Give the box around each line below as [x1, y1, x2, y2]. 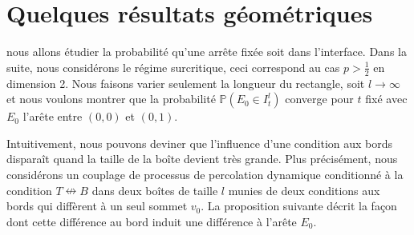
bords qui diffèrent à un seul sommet [6, 197, 188, 214]
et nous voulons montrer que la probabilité [6, 90, 216, 107]
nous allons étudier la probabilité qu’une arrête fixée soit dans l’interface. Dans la [6, 43, 407, 60]
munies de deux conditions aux [228, 181, 380, 198]
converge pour [285, 90, 354, 107]
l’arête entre [22, 108, 83, 125]
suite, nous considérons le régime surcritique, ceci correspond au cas [6, 58, 340, 75]
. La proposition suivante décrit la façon [201, 197, 397, 214]
